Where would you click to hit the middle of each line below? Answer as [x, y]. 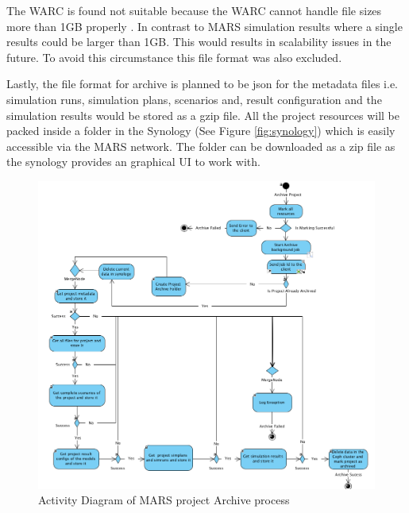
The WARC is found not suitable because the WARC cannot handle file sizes [194, 10]
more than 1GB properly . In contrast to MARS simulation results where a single [204, 26]
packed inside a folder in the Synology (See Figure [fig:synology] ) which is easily [201, 131]
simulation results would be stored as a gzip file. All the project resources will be [203, 115]
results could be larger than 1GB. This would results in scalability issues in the [199, 42]
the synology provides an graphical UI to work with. [133, 162]
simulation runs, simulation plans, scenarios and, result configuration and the [194, 99]
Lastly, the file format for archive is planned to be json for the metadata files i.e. [202, 84]
